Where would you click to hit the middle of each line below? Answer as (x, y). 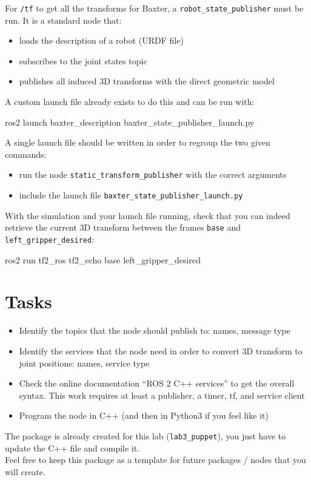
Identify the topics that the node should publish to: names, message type (155, 330)
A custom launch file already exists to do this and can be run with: (130, 102)
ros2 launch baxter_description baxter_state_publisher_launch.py (130, 122)
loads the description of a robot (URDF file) (101, 40)
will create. (25, 471)
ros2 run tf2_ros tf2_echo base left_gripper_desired (103, 259)
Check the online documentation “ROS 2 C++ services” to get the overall (157, 383)
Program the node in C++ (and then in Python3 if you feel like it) (144, 415)
